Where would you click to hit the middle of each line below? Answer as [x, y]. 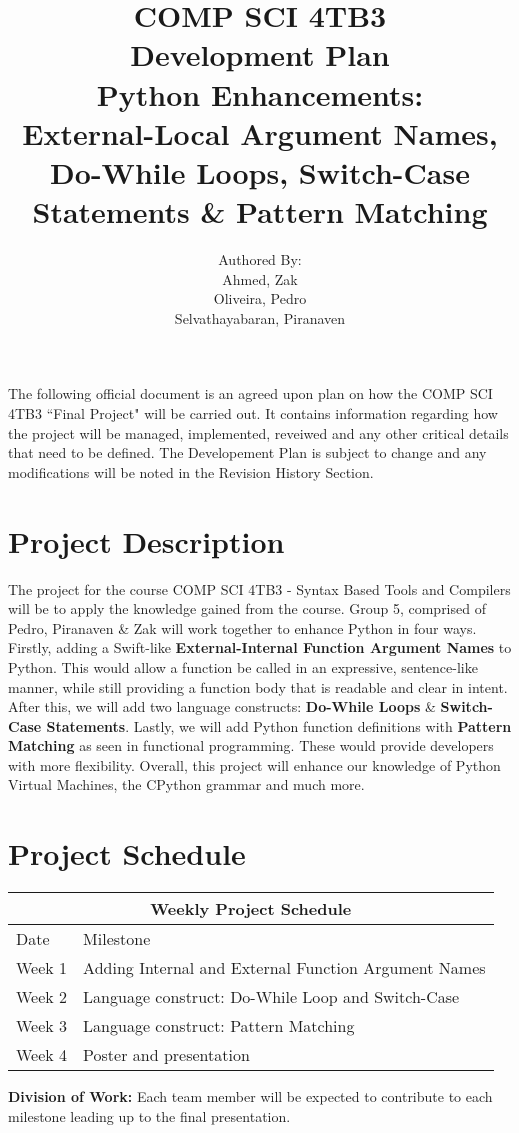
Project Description [146, 540]
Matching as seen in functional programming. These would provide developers [251, 745]
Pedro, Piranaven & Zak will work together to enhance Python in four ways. [242, 627]
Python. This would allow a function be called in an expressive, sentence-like [243, 666]
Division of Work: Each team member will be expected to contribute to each [250, 1096]
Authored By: [260, 259]
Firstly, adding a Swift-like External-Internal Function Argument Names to [260, 647]
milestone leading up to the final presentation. [149, 1115]
